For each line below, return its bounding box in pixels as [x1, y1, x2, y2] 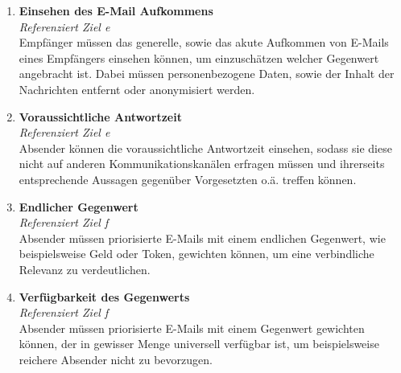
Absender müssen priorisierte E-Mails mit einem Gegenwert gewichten [19, 319, 365, 336]
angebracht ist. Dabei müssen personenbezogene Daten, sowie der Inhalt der [19, 65, 395, 82]
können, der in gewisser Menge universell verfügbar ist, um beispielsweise [19, 335, 379, 352]
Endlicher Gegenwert [19, 198, 138, 215]
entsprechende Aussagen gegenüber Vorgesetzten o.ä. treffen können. [19, 170, 357, 187]
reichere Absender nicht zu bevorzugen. [19, 350, 213, 367]
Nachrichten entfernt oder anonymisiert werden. [19, 80, 255, 97]
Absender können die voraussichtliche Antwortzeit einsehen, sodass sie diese [19, 139, 392, 156]
